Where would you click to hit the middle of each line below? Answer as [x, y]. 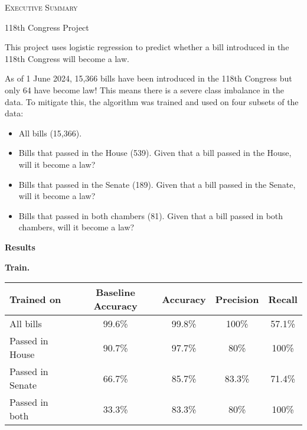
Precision [237, 299]
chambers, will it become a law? [76, 227]
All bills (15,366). [50, 133]
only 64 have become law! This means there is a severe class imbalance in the [144, 89]
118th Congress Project [47, 27]
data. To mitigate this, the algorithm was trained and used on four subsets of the [152, 101]
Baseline [115, 292]
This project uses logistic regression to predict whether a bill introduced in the [147, 47]
